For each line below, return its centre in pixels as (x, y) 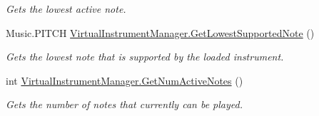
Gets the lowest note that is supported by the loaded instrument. (145, 57)
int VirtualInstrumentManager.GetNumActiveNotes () (125, 80)
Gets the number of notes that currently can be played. (124, 104)
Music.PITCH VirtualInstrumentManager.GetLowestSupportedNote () (160, 32)
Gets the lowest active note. (66, 9)
